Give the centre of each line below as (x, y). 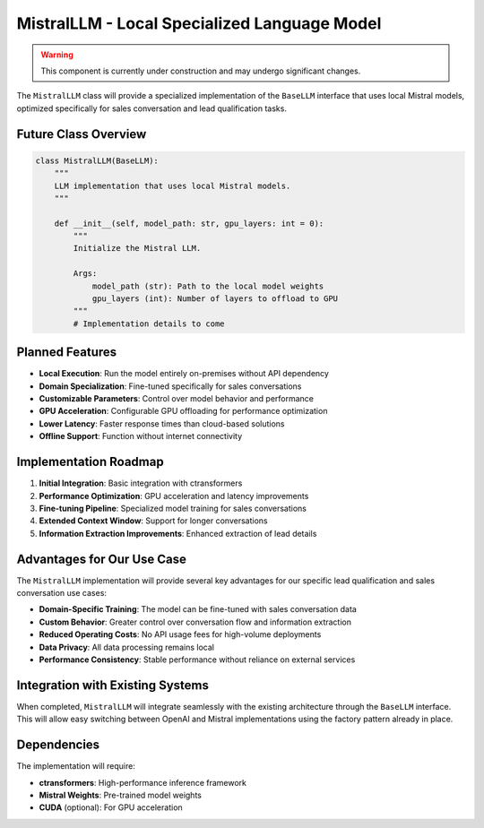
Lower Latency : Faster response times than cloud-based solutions (162, 423)
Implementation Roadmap (91, 462)
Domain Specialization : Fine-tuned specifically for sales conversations (170, 386)
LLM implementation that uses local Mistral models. (173, 185)
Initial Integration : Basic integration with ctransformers (141, 483)
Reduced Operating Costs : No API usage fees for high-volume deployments (180, 634)
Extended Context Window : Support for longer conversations (153, 521)
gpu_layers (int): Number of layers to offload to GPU (215, 299)
